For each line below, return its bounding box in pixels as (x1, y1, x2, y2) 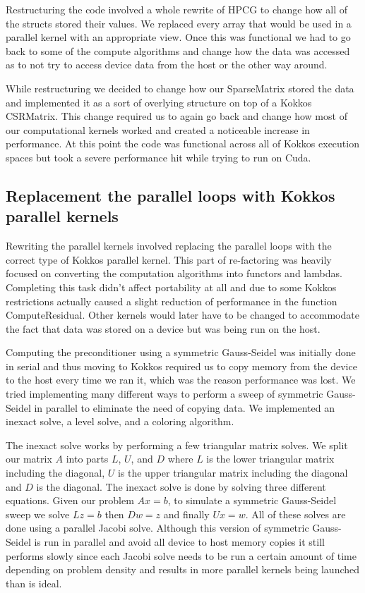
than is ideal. (6, 575, 62, 590)
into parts (66, 451, 109, 466)
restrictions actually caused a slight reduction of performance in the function (6, 293, 337, 308)
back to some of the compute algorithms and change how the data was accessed (6, 43, 350, 58)
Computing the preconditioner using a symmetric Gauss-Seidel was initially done (6, 345, 356, 360)
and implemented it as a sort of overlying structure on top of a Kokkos (6, 94, 312, 109)
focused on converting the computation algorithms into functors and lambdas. (6, 266, 342, 281)
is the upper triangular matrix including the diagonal (117, 465, 348, 480)
